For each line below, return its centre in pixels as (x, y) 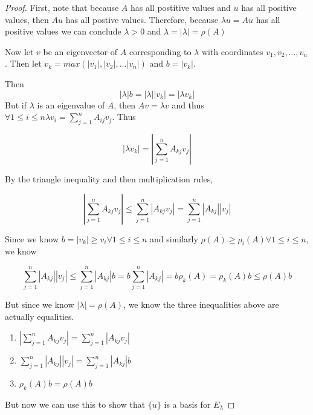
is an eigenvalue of (71, 105)
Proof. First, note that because (62, 7)
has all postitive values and (180, 7)
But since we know (40, 304)
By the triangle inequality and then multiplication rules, (109, 178)
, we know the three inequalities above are (201, 304)
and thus (188, 105)
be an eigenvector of (80, 51)
